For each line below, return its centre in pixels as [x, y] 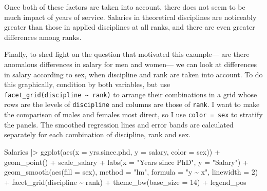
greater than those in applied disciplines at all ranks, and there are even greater [130, 27]
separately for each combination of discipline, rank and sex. [98, 134]
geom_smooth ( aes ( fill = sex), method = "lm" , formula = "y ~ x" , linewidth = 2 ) [131, 172]
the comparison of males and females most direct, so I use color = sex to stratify [133, 114]
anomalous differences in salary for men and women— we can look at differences [130, 64]
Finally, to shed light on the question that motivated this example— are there [127, 54]
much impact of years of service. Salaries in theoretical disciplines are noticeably [130, 17]
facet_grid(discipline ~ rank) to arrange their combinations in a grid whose [131, 94]
